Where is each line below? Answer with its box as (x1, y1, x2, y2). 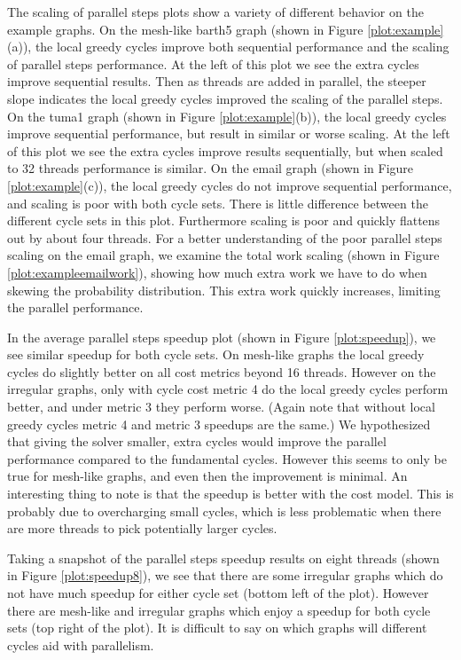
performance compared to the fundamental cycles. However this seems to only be (7, 449, 447, 467)
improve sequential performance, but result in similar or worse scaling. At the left (7, 124, 450, 143)
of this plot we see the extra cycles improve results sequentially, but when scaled (7, 141, 443, 160)
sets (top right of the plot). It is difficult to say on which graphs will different (7, 618, 427, 637)
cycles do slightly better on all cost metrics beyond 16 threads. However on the (7, 362, 436, 381)
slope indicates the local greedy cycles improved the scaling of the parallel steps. (7, 89, 443, 107)
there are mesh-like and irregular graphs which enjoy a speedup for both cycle (7, 601, 431, 619)
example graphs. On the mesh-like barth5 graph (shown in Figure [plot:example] (7, 20, 444, 38)
